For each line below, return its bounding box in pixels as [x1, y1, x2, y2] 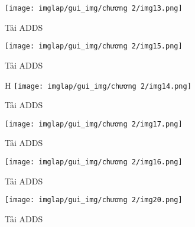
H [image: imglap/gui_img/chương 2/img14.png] [5, 79, 191, 91]
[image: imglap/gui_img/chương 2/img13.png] [5, 4, 183, 12]
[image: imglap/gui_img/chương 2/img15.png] [5, 42, 183, 51]
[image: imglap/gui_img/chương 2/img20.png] [5, 196, 183, 205]
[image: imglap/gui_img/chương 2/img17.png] [5, 119, 183, 128]
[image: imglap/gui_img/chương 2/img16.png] [5, 158, 183, 166]
